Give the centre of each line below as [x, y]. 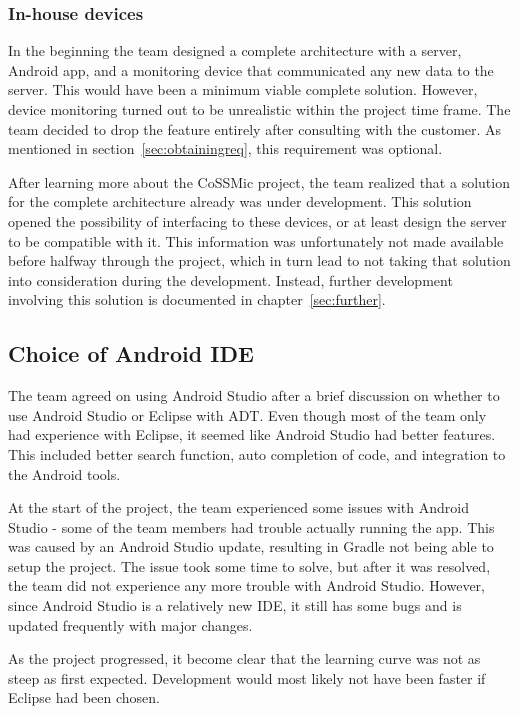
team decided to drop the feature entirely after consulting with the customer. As [255, 128]
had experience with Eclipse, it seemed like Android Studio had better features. [252, 434]
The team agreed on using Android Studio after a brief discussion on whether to [254, 395]
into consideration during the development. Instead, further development [230, 279]
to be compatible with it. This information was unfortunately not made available [256, 240]
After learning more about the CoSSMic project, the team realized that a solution [259, 181]
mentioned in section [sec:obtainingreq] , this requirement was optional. [225, 148]
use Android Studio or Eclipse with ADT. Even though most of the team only [247, 414]
